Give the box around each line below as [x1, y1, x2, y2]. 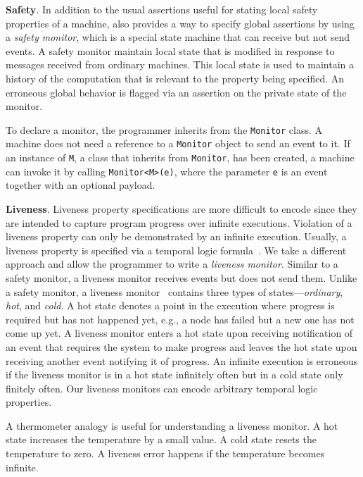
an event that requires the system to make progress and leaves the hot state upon [6, 339, 357, 354]
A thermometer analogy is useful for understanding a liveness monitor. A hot [6, 418, 338, 433]
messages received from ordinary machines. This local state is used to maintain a [6, 57, 354, 72]
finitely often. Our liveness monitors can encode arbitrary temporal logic [6, 380, 318, 395]
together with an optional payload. [6, 178, 155, 192]
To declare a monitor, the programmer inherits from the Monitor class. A [6, 122, 322, 137]
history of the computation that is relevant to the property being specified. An [6, 70, 345, 85]
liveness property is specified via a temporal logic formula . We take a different [6, 242, 347, 257]
